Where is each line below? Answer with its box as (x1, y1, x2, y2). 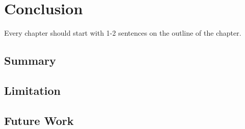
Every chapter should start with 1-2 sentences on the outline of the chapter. (4, 28, 241, 38)
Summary (4, 53, 56, 68)
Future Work (4, 112, 74, 128)
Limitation (4, 82, 61, 98)
